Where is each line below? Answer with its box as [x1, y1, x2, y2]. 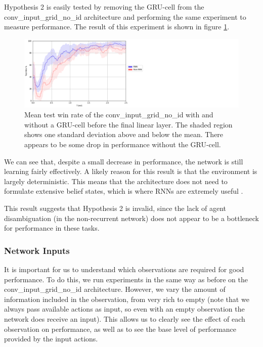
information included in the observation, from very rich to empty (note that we [4, 293, 249, 304]
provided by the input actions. [4, 333, 98, 344]
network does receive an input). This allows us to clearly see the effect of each [4, 313, 245, 324]
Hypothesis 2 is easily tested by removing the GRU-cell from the [4, 2, 204, 12]
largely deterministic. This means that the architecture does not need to [4, 176, 228, 186]
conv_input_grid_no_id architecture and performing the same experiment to [4, 11, 246, 22]
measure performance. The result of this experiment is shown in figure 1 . [4, 21, 230, 32]
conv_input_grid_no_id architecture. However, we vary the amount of [4, 284, 226, 294]
